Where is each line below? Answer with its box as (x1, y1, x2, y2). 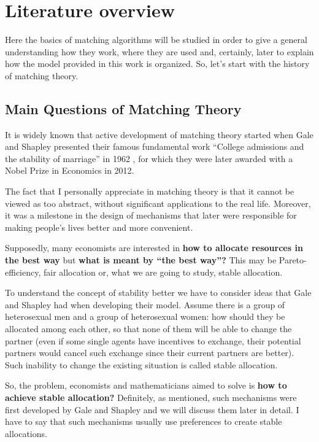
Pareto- (279, 254, 307, 266)
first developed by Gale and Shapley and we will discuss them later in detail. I (5, 403, 299, 416)
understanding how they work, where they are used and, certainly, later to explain (5, 45, 314, 58)
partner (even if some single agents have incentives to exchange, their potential (5, 334, 301, 347)
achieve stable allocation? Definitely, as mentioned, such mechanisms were (5, 390, 297, 403)
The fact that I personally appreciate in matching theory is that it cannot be (5, 185, 294, 198)
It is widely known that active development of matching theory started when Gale (5, 128, 313, 141)
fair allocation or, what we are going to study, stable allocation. (43, 265, 283, 278)
